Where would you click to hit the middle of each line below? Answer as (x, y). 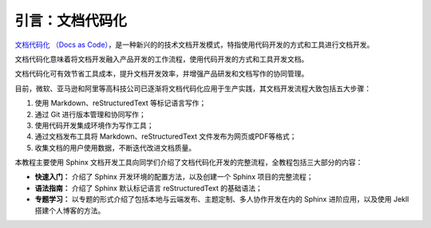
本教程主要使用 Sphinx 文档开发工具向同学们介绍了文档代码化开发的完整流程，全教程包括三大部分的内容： (189, 163)
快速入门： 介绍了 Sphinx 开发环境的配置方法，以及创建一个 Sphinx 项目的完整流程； (174, 177)
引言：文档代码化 (71, 21)
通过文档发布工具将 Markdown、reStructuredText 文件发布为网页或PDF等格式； (166, 136)
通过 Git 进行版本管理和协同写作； (91, 114)
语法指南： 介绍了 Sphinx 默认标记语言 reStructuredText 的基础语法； (149, 188)
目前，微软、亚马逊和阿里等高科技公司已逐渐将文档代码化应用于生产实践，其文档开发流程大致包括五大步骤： (193, 88)
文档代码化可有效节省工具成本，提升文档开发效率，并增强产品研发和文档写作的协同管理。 (162, 74)
